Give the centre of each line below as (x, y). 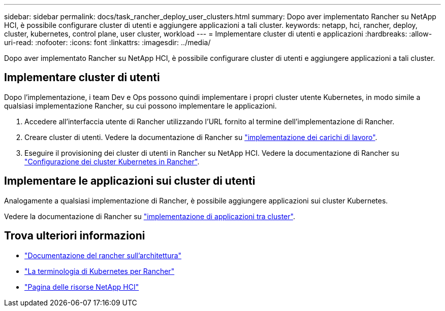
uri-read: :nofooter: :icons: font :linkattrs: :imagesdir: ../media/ (107, 42)
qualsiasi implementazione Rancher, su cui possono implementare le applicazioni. (140, 106)
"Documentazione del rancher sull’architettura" (103, 255)
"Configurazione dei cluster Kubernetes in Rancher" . (112, 161)
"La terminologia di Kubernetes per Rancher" (100, 271)
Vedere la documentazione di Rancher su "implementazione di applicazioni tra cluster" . (150, 216)
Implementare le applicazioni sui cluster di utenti (130, 181)
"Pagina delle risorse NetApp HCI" (82, 287)
